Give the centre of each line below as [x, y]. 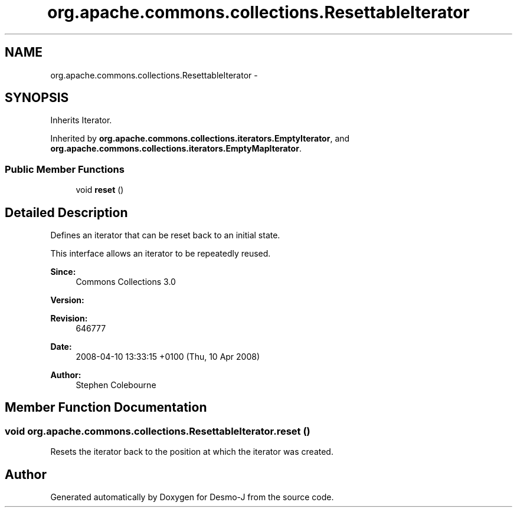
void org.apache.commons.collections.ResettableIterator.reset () [158, 431]
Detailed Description [66, 212]
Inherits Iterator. [81, 120]
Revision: [69, 319]
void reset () [100, 190]
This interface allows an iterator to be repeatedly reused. [161, 254]
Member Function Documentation [106, 408]
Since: [63, 272]
